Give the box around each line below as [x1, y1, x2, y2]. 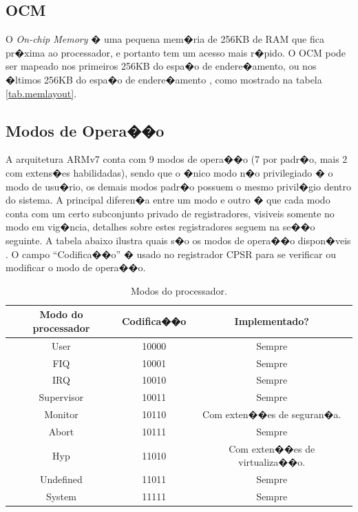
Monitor [44, 407, 78, 422]
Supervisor [39, 390, 84, 404]
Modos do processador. [131, 283, 227, 297]
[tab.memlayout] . [6, 86, 77, 100]
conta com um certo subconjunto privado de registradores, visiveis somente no [6, 206, 335, 220]
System [45, 489, 76, 504]
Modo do [39, 307, 83, 322]
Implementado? [234, 314, 309, 328]
